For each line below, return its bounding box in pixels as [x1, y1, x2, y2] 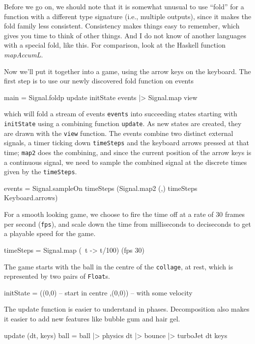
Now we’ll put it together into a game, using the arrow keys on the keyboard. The [4, 66, 251, 76]
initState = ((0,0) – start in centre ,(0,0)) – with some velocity [4, 287, 193, 297]
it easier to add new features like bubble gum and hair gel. [4, 314, 180, 323]
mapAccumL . [4, 49, 43, 59]
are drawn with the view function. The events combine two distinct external [4, 128, 233, 138]
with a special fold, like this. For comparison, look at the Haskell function [4, 40, 226, 50]
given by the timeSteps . [4, 166, 77, 177]
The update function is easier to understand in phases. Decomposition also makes [4, 304, 250, 314]
